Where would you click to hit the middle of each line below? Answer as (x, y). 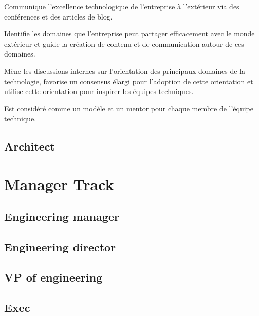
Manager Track (59, 184)
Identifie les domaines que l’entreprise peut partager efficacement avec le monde (129, 34)
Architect (30, 146)
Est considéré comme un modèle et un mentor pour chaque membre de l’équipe (129, 108)
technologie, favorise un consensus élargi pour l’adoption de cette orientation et (129, 81)
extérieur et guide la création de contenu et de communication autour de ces (124, 43)
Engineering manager (62, 217)
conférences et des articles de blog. (58, 16)
